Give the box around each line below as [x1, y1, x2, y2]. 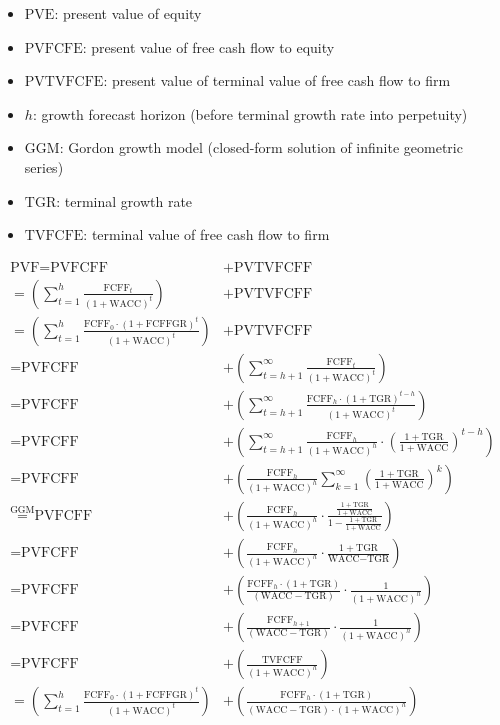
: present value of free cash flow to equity [82, 36, 335, 57]
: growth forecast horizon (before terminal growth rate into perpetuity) [32, 103, 468, 124]
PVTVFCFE [24, 75, 104, 90]
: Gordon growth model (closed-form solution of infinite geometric [59, 137, 463, 158]
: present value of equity [54, 3, 202, 23]
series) [24, 156, 64, 177]
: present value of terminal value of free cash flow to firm [103, 70, 451, 91]
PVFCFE [24, 41, 83, 56]
